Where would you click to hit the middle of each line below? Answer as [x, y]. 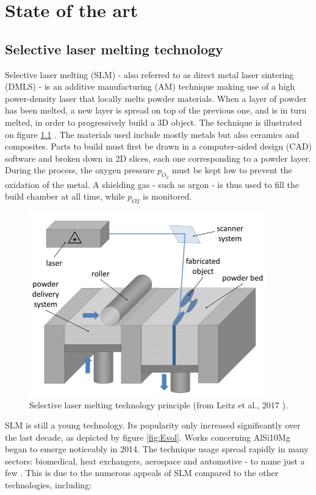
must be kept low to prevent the [232, 170]
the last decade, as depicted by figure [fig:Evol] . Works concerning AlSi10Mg [148, 437]
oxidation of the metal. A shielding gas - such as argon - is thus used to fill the [152, 184]
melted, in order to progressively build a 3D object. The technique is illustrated [153, 122]
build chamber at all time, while [65, 196]
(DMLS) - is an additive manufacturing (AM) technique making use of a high [150, 86]
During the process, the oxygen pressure [80, 170]
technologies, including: [48, 485]
